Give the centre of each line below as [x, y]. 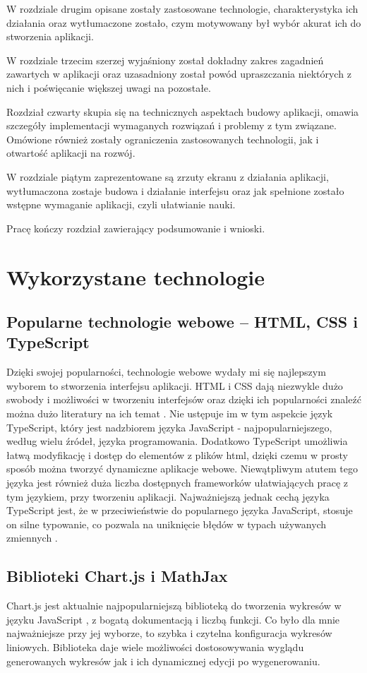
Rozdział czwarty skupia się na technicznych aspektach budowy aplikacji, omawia [183, 111]
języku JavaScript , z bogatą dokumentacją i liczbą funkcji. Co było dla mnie [173, 619]
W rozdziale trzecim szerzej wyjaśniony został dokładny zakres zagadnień [165, 60]
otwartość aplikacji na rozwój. [71, 153]
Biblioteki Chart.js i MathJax [117, 576]
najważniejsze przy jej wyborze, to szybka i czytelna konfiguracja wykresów [169, 633]
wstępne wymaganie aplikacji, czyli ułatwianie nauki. [121, 204]
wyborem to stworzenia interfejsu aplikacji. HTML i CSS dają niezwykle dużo [175, 385]
